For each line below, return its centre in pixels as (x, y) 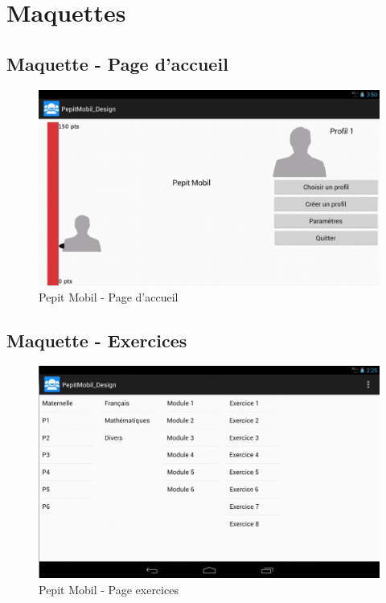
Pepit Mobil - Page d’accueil (109, 296)
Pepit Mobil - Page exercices (109, 589)
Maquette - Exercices (97, 340)
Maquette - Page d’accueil (117, 63)
